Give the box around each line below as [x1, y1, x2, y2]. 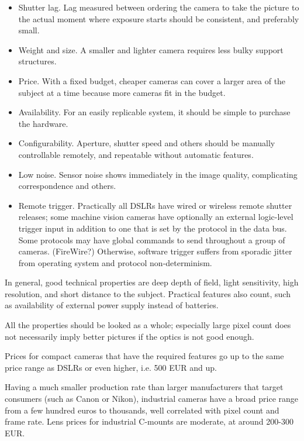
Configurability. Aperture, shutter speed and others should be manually [18, 137, 275, 149]
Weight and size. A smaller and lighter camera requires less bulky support [18, 43, 284, 56]
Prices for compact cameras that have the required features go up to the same [5, 350, 284, 362]
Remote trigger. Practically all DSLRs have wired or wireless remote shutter [18, 199, 292, 211]
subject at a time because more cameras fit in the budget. [18, 86, 226, 98]
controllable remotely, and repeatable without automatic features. [18, 148, 254, 160]
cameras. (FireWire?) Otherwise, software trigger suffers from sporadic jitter [18, 245, 292, 257]
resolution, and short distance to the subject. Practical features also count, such [5, 287, 291, 299]
